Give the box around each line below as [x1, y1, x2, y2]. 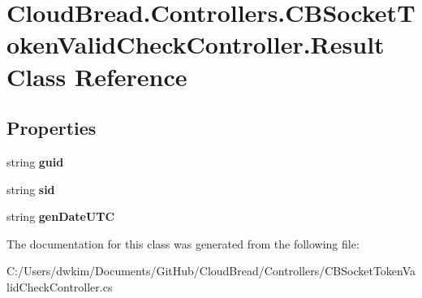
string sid [6, 180, 55, 197]
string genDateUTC [6, 208, 115, 225]
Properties [6, 115, 97, 140]
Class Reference [6, 59, 187, 93]
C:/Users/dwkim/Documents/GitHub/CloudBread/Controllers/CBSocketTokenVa [6, 262, 416, 279]
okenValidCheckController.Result [6, 28, 385, 61]
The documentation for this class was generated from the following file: [6, 235, 360, 252]
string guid [6, 153, 64, 170]
